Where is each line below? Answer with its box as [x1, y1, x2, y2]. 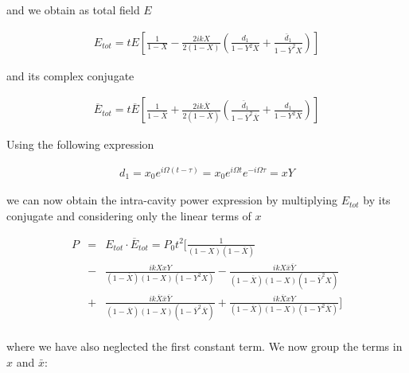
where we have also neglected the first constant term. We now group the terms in [6, 338, 403, 355]
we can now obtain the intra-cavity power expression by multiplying [6, 192, 337, 208]
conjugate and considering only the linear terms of [6, 208, 251, 223]
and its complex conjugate [6, 67, 134, 84]
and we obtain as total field [6, 2, 140, 17]
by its [363, 192, 391, 208]
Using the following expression [6, 136, 154, 153]
